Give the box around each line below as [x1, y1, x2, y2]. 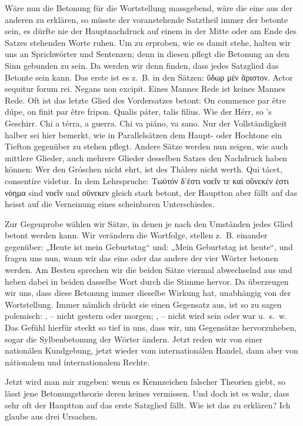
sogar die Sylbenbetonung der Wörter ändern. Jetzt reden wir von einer [5, 332, 263, 345]
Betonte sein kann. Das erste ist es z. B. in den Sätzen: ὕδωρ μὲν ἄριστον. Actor [5, 71, 293, 83]
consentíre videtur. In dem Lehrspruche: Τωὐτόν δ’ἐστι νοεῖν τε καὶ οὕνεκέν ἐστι [5, 174, 289, 187]
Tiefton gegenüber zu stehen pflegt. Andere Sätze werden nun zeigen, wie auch [5, 140, 288, 152]
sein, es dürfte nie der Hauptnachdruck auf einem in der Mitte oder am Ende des [5, 25, 297, 37]
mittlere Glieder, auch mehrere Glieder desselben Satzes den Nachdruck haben [5, 151, 288, 164]
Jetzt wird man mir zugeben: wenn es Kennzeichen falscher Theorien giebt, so [5, 375, 285, 388]
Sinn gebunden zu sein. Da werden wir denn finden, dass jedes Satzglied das [5, 59, 279, 71]
